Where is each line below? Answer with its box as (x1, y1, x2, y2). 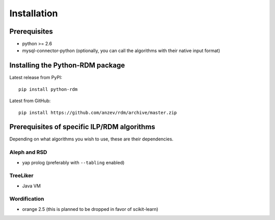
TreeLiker (9, 172, 34, 179)
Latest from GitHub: (9, 97, 51, 104)
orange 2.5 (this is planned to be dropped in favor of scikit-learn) (22, 206, 158, 212)
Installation (9, 8, 58, 19)
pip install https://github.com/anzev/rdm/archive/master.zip (18, 110, 177, 115)
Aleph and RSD (9, 149, 47, 156)
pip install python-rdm (18, 86, 78, 92)
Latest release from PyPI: (9, 75, 62, 81)
